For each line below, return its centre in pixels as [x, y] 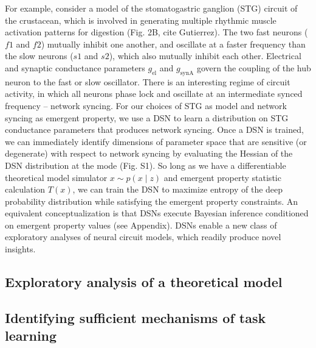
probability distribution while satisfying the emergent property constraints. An [152, 201]
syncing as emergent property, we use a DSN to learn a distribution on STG [147, 117]
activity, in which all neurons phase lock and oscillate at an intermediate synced [154, 94]
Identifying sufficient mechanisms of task [136, 317]
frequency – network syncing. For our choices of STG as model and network [146, 105]
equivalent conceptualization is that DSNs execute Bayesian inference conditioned [157, 213]
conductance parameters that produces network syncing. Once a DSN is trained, [154, 130]
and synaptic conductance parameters [75, 67]
